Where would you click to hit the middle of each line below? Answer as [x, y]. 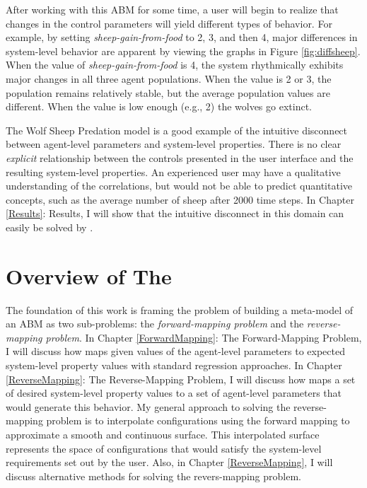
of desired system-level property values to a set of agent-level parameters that [174, 393]
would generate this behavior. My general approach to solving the [148, 406]
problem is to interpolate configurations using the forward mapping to [198, 420]
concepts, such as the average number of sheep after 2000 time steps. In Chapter [180, 199]
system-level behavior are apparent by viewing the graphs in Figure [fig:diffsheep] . [183, 51]
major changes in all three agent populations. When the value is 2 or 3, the [169, 78]
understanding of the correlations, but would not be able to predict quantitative [179, 186]
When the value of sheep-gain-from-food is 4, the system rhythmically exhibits [175, 65]
